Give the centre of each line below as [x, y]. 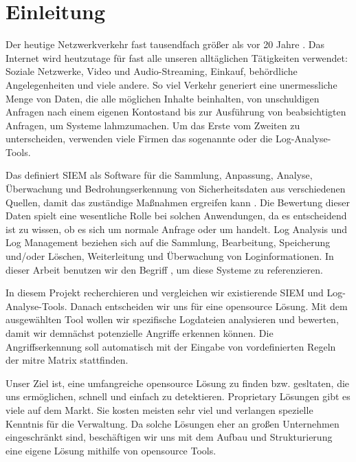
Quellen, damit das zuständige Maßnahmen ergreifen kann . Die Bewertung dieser [178, 202]
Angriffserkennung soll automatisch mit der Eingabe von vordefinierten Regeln [171, 346]
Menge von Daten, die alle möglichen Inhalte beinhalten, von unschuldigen [163, 98]
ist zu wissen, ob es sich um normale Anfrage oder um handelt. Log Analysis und [177, 229]
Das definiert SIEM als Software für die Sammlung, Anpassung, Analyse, [159, 175]
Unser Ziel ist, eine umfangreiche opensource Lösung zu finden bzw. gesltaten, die [178, 383]
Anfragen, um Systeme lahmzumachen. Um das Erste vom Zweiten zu [153, 125]
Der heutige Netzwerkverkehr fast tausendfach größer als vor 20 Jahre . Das [165, 44]
